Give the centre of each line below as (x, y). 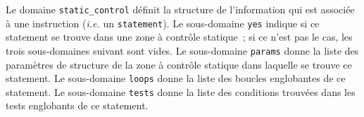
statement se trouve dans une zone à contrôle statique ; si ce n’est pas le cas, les (179, 37)
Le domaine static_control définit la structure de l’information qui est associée (180, 9)
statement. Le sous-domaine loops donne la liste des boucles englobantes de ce (176, 78)
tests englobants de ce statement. (77, 105)
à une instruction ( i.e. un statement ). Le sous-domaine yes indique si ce (163, 23)
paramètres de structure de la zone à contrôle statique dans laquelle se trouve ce (179, 64)
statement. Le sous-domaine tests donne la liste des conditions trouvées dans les (181, 91)
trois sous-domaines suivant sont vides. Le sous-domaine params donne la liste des (182, 50)
